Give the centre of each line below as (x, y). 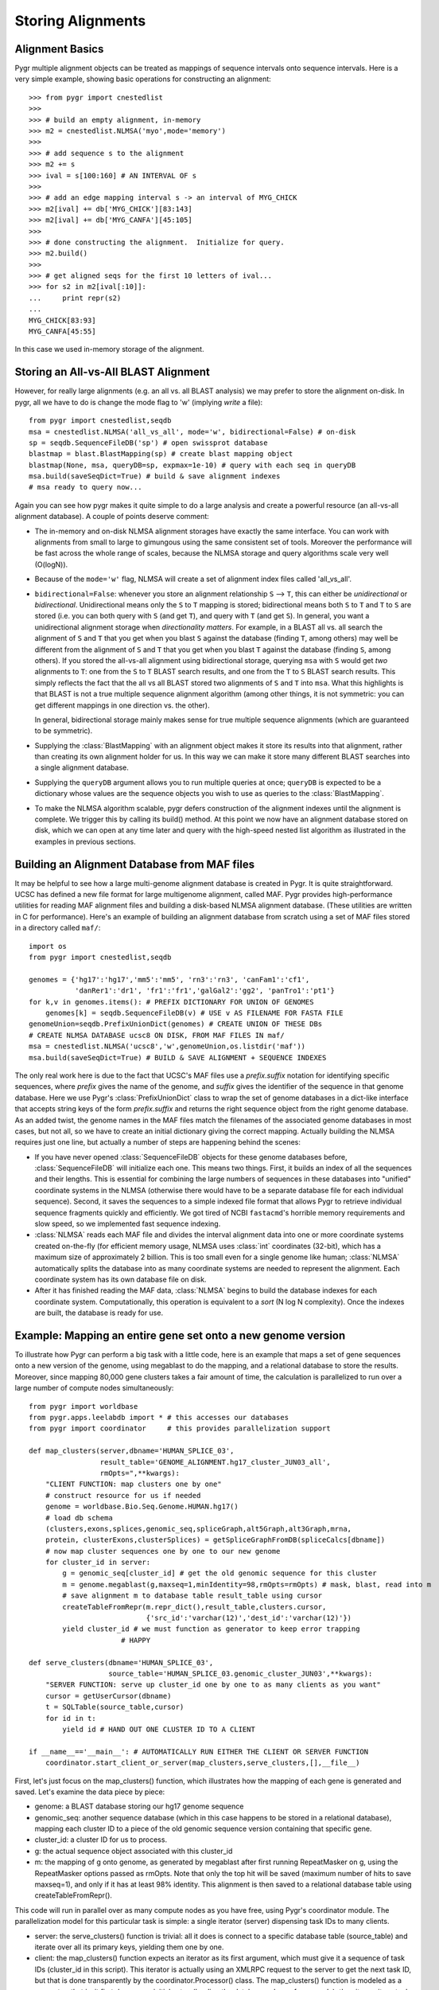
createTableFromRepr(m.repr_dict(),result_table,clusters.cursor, (194, 1607)
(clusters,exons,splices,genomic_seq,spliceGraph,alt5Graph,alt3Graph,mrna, (198, 1529)
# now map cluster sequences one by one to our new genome (163, 1551)
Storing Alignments (80, 21)
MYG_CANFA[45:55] (62, 332)
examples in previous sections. (85, 841)
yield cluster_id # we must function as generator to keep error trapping (211, 1629)
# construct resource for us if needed (123, 1495)
